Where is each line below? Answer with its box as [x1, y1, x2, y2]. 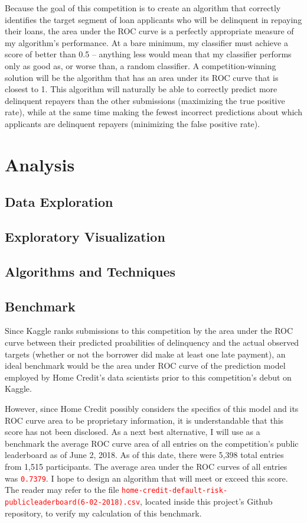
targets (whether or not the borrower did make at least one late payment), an [5, 347, 286, 360]
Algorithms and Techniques [5, 262, 176, 280]
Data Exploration [5, 193, 113, 211]
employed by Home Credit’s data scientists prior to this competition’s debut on [5, 371, 292, 383]
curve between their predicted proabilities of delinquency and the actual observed [5, 336, 299, 349]
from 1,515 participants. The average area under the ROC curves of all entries [5, 460, 288, 472]
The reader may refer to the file [5, 483, 119, 496]
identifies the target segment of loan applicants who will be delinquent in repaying [5, 13, 302, 25]
